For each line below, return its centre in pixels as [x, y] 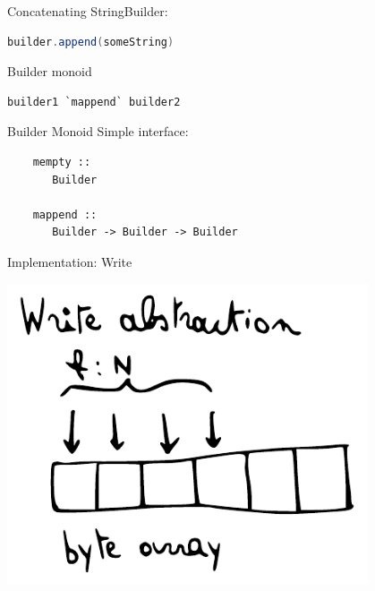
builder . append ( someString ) [91, 42]
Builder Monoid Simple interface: [98, 131]
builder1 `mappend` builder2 [94, 102]
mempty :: [62, 162]
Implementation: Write [70, 261]
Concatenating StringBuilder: [88, 11]
